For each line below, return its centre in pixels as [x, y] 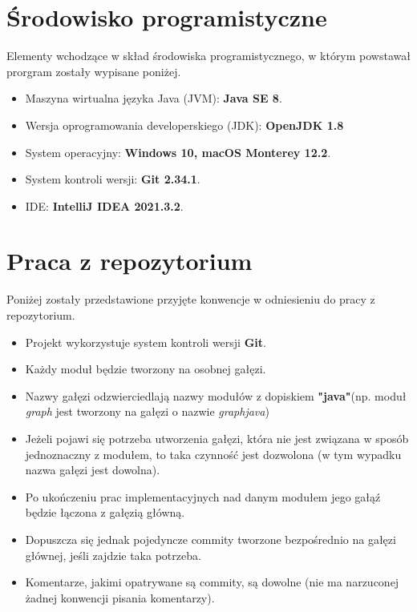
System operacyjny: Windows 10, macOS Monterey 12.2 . [178, 152]
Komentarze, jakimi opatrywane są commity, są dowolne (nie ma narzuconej [212, 582]
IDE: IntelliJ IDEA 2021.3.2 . [104, 205]
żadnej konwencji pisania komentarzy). [120, 597]
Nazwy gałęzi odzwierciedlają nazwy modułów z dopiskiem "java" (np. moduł [216, 395]
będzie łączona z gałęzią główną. [105, 512]
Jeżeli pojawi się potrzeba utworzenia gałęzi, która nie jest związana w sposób [217, 438]
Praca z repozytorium [130, 261]
